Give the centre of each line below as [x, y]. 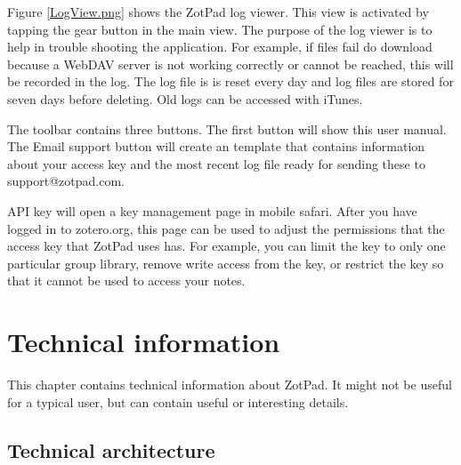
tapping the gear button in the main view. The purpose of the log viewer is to [220, 29]
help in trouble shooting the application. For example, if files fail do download [220, 47]
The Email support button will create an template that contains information [216, 146]
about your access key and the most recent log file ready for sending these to [216, 163]
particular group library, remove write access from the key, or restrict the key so [226, 263]
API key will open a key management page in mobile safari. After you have [212, 210]
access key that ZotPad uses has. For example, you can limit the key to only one [226, 246]
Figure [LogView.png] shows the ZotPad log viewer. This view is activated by [218, 12]
